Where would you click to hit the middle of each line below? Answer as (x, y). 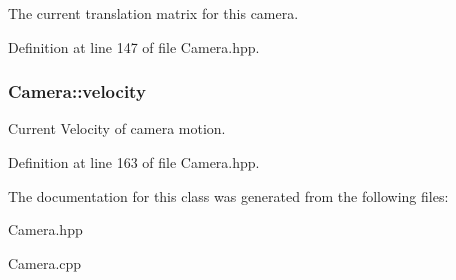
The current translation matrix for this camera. (153, 13)
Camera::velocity (77, 91)
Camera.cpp (45, 262)
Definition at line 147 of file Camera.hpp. (134, 46)
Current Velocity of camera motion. (117, 128)
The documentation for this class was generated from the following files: (228, 195)
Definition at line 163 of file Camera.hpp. (134, 162)
